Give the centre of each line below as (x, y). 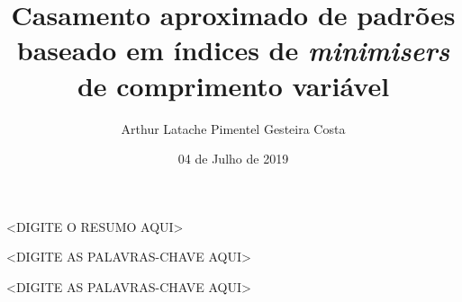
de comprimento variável (233, 85)
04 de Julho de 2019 (233, 159)
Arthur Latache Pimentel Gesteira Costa (233, 128)
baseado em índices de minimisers (233, 50)
